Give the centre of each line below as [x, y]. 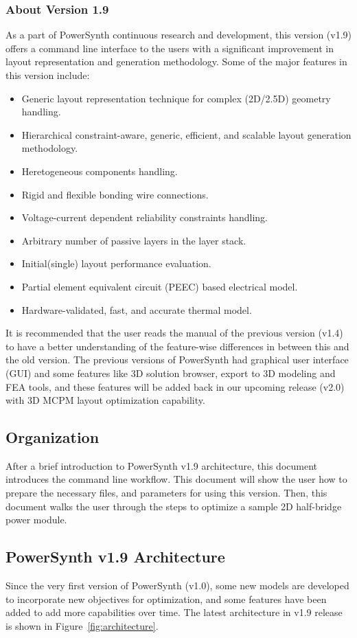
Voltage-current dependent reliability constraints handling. [145, 217]
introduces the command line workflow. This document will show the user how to [176, 479]
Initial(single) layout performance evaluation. [116, 263]
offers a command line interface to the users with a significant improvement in [170, 48]
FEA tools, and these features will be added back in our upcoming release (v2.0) [175, 386]
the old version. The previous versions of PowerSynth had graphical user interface [177, 360]
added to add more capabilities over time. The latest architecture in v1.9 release [174, 612]
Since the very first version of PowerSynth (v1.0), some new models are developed [177, 585]
